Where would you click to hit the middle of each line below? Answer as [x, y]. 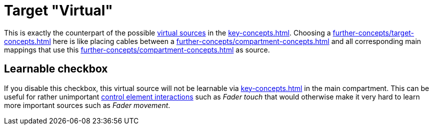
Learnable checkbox [56, 69]
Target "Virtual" [58, 10]
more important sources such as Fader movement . [87, 105]
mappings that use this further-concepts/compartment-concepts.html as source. [137, 49]
